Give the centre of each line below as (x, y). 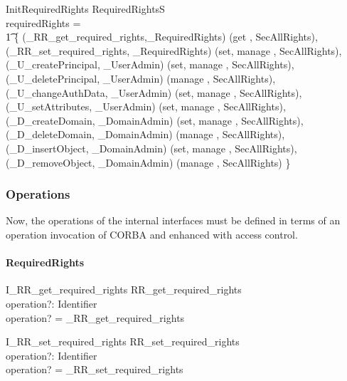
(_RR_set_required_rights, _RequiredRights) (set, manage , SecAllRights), (174, 50)
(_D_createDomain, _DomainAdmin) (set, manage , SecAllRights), (155, 120)
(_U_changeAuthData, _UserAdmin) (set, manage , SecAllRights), (154, 92)
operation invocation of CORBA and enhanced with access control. (152, 234)
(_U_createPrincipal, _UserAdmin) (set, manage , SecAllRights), (150, 64)
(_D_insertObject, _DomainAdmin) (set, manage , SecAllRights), (151, 148)
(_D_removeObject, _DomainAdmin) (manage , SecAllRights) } (148, 162)
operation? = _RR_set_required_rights (95, 369)
